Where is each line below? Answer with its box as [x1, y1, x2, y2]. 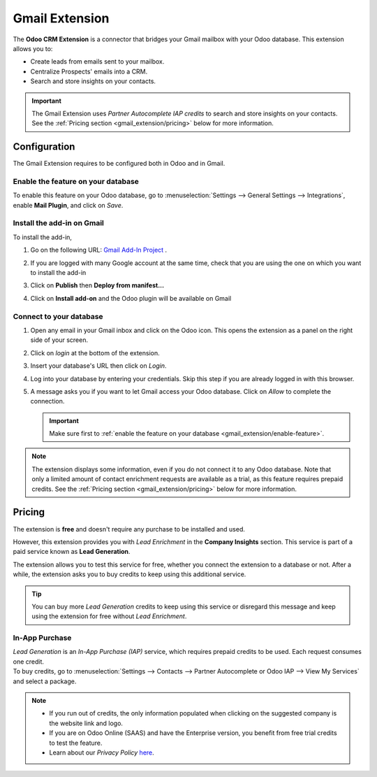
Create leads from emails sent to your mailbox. [30, 57, 165, 66]
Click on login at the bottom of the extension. [30, 348, 160, 357]
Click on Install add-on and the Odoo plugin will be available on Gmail [30, 294, 232, 302]
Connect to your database [13, 311, 104, 321]
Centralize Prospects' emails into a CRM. [30, 67, 148, 76]
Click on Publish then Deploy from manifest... [30, 281, 164, 290]
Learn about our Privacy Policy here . [49, 748, 155, 757]
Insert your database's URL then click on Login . [30, 362, 167, 370]
